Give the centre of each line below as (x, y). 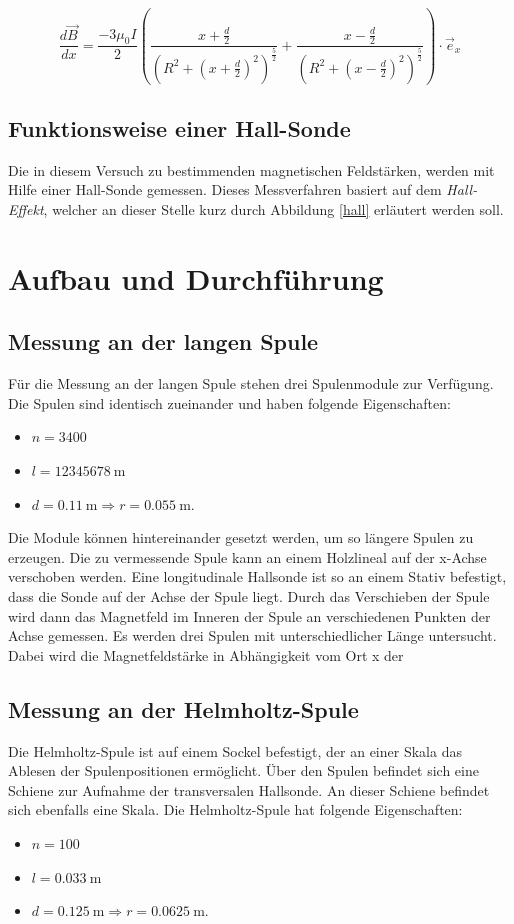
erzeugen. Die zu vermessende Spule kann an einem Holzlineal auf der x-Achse (247, 556)
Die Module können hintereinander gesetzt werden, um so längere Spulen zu (241, 537)
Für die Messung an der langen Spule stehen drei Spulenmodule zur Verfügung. (251, 383)
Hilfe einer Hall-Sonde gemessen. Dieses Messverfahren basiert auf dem (225, 189)
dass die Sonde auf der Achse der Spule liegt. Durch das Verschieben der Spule (249, 595)
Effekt (26, 209)
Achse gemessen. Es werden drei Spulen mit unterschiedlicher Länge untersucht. (252, 635)
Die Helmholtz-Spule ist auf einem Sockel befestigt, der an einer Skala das (235, 750)
